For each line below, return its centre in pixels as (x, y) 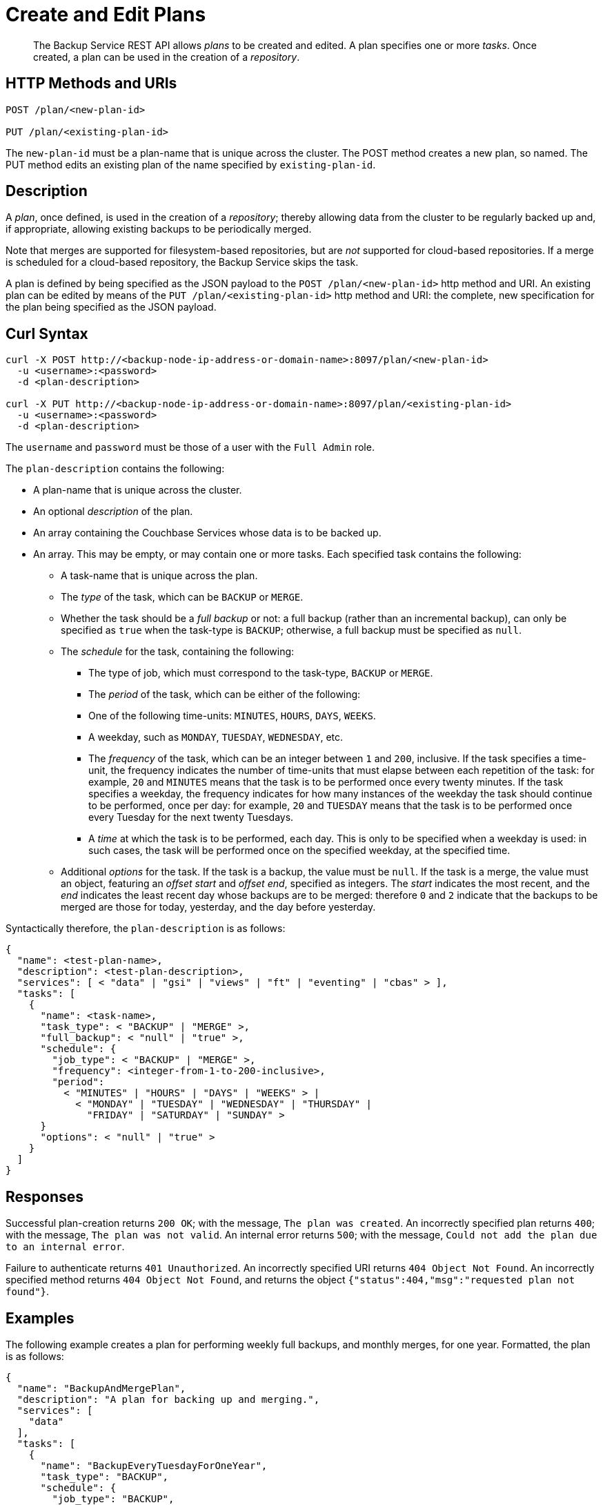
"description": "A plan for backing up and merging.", (168, 1399)
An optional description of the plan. (113, 512)
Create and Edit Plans (106, 14)
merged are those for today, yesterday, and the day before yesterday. (218, 907)
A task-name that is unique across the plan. (159, 576)
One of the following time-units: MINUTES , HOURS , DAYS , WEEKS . (232, 716)
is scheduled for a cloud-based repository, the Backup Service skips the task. (182, 262)
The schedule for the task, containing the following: (178, 652)
